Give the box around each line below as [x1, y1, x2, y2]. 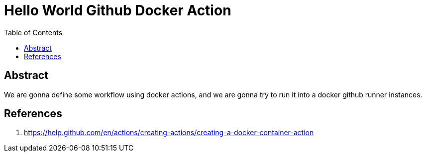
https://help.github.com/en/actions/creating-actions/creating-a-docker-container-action [24, 128, 314, 137]
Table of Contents [4, 28, 63, 37]
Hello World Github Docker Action [4, 2, 231, 19]
